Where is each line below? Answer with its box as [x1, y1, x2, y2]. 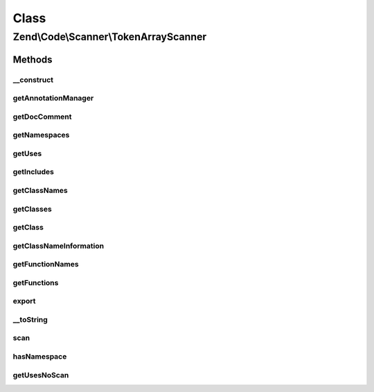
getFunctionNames [12, 259, 79, 269]
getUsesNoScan [12, 370, 69, 380]
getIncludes [12, 167, 55, 177]
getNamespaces [12, 130, 70, 140]
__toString [12, 314, 48, 324]
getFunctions [12, 278, 59, 287]
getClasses [12, 204, 52, 214]
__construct [12, 75, 54, 85]
